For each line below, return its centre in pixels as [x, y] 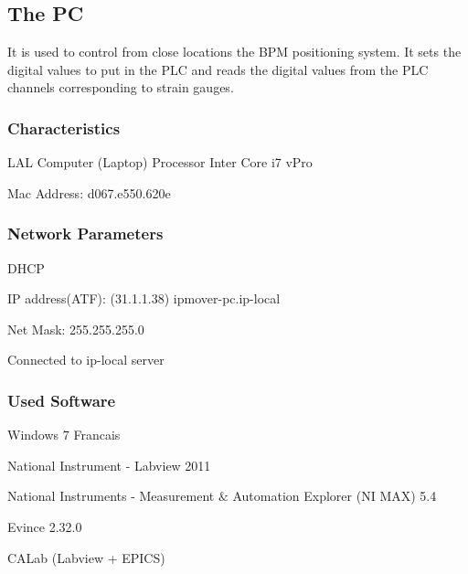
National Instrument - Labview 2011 [109, 465]
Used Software [62, 400]
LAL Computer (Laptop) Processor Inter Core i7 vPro [160, 162]
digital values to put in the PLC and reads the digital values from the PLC [218, 69]
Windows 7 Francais [64, 435]
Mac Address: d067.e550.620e [89, 192]
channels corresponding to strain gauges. [121, 87]
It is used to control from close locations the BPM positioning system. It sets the [234, 52]
